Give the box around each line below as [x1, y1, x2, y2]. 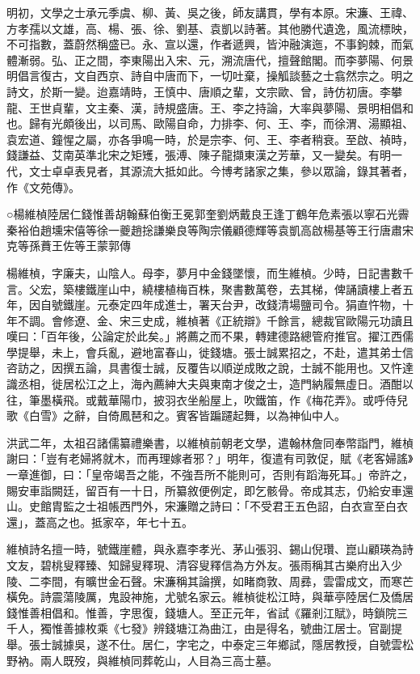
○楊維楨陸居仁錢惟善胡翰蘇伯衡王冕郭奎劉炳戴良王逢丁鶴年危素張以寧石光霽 [6, 206, 409, 223]
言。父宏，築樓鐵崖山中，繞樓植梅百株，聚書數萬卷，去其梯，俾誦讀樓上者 [6, 280, 402, 297]
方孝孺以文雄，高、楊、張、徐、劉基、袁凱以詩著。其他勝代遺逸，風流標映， [6, 19, 414, 36]
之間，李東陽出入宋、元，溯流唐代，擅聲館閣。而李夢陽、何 [85, 51, 402, 68]
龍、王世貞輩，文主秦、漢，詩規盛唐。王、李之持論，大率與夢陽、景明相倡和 [6, 99, 414, 116]
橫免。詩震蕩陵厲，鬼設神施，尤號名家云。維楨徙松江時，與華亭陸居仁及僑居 [6, 588, 414, 605]
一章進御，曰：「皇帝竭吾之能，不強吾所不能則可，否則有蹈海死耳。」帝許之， [6, 466, 414, 483]
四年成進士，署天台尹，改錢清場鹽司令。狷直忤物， [130, 296, 402, 313]
